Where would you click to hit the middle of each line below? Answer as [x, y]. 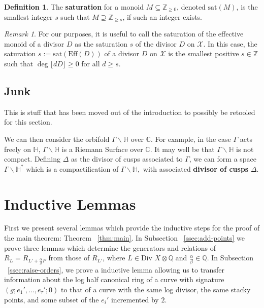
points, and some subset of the [52, 299]
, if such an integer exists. [162, 16]
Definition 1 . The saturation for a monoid [74, 7]
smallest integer [28, 16]
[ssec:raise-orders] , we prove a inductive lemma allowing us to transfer [116, 269]
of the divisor [156, 43]
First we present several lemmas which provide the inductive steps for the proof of [132, 228]
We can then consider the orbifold [57, 139]
